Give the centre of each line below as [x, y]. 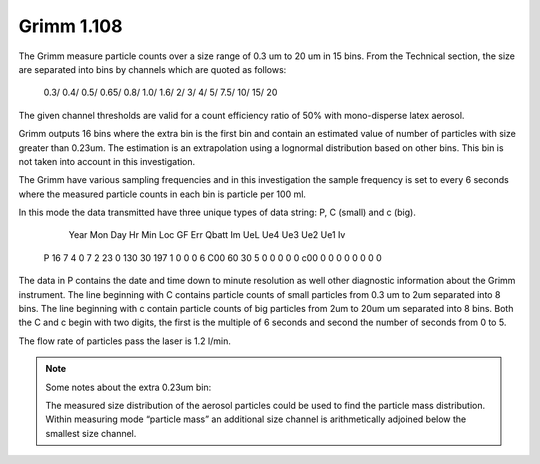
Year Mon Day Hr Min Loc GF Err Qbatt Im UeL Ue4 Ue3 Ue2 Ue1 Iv [207, 235]
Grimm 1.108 [70, 26]
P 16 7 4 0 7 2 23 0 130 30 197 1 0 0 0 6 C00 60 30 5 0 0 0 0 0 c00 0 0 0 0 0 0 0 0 [212, 257]
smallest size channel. [91, 433]
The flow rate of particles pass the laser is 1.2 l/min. [125, 341]
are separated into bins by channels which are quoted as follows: [152, 69]
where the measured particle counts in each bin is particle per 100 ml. [162, 194]
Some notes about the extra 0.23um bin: [128, 387]
